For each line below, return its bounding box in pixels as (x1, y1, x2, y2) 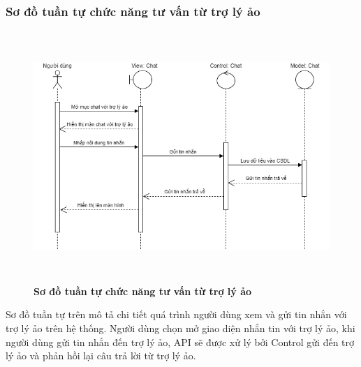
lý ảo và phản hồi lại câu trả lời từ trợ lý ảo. (6, 348, 196, 363)
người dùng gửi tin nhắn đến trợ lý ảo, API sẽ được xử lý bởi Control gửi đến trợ (6, 334, 355, 349)
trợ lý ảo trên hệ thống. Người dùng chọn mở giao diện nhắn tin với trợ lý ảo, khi (6, 321, 355, 336)
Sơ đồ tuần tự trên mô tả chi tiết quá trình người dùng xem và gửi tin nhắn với (6, 307, 347, 322)
